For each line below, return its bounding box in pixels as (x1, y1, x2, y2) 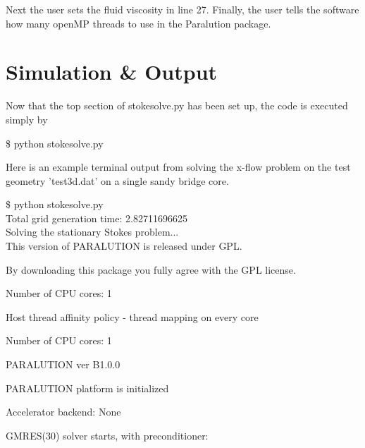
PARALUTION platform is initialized (6, 380, 169, 395)
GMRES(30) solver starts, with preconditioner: (6, 428, 209, 442)
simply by (6, 111, 48, 126)
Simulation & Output (6, 57, 218, 86)
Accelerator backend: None (6, 404, 121, 419)
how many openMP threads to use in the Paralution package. (6, 16, 271, 30)
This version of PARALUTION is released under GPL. (6, 238, 242, 253)
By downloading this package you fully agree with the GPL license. (6, 262, 296, 277)
